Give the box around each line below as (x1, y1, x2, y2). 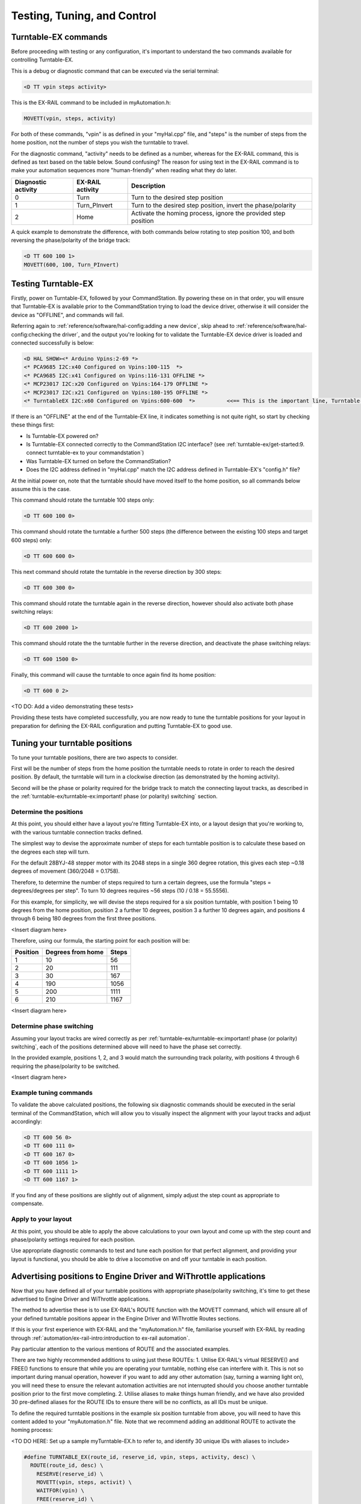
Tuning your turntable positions (11, 738, 132, 748)
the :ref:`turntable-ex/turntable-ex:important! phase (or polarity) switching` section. (11, 793, 218, 800)
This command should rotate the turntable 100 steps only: (11, 496, 155, 504)
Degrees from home (45, 948, 104, 957)
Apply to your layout (11, 1215, 72, 1224)
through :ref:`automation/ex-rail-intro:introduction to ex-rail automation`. (11, 1334, 190, 1342)
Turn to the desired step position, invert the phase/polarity (131, 201, 296, 209)
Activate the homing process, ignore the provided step (131, 209, 286, 217)
